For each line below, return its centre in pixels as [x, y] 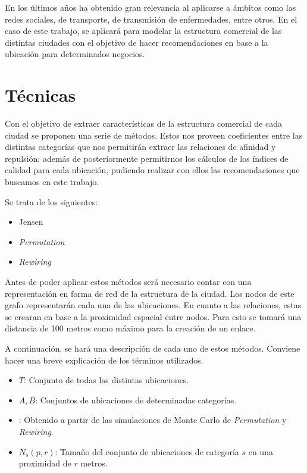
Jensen [31, 222]
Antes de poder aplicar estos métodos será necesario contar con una [128, 282]
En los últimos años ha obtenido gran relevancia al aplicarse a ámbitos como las [151, 7]
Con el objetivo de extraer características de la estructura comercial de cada [143, 123]
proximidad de [45, 463]
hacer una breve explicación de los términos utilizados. [104, 360]
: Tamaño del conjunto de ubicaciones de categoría [147, 451]
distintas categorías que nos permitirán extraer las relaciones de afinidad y [140, 147]
